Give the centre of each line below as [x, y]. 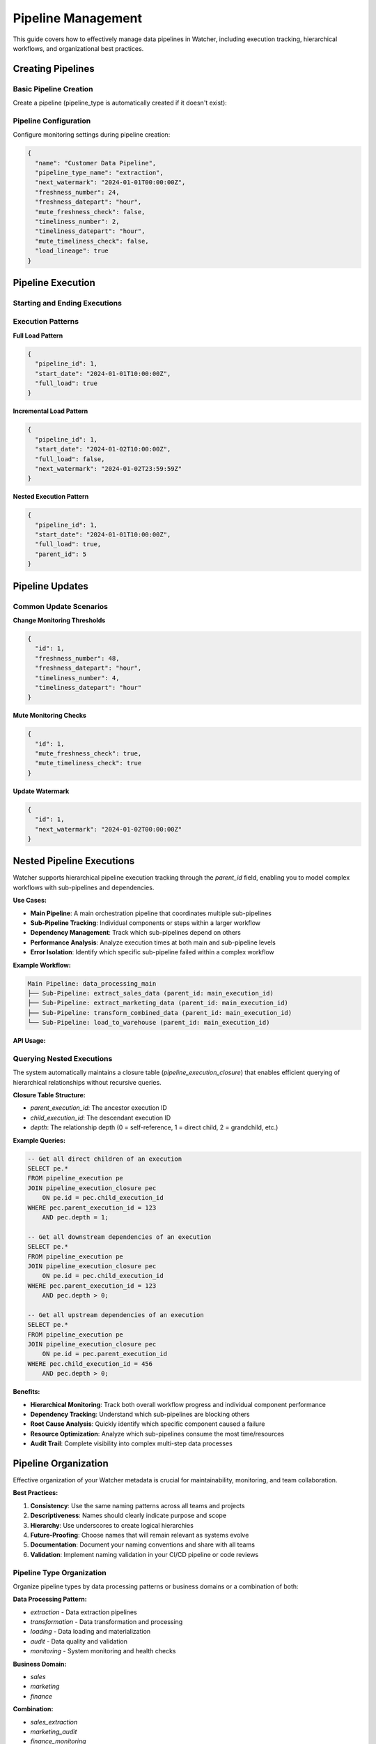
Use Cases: [30, 901]
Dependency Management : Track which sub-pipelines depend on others [136, 933]
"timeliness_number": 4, [77, 678]
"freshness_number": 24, [77, 192]
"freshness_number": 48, [77, 658]
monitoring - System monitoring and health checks [103, 1651]
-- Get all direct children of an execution [105, 1159]
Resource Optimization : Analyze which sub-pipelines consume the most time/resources [157, 1434]
